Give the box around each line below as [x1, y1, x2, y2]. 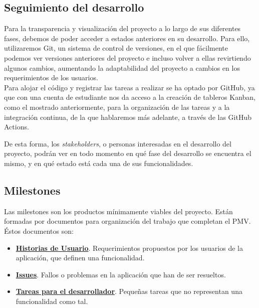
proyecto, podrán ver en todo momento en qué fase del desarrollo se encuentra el [4, 148, 251, 159]
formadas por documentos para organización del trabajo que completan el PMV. [4, 216, 251, 226]
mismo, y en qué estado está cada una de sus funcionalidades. [4, 158, 193, 168]
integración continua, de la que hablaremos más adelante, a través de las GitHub [4, 111, 252, 122]
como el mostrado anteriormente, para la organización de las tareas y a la [4, 101, 230, 112]
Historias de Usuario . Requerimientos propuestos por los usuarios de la [16, 242, 243, 253]
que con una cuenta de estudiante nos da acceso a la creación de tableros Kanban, [4, 92, 256, 102]
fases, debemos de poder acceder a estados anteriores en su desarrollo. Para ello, [4, 33, 250, 43]
